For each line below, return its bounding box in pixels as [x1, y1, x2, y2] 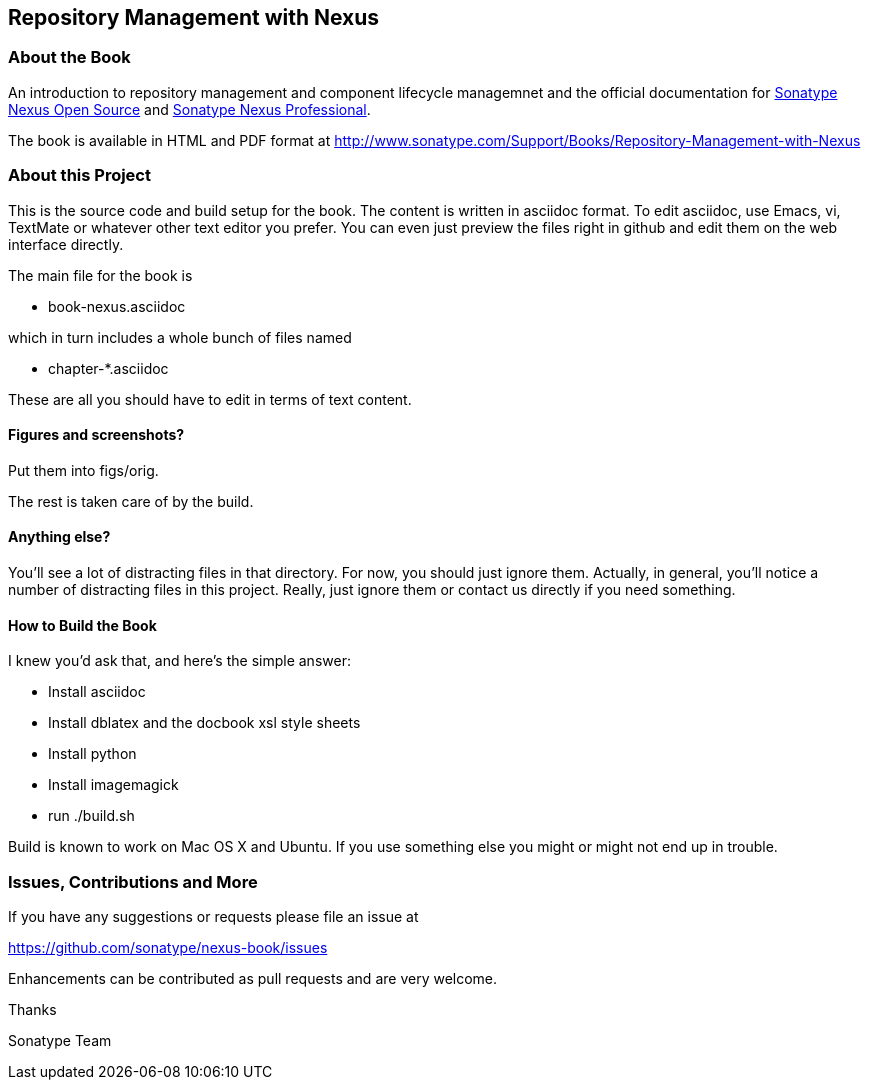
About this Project [8, 165, 151, 186]
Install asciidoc [48, 683, 146, 701]
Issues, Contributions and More [8, 871, 258, 892]
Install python [48, 745, 137, 763]
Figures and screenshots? [8, 426, 185, 444]
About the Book [8, 47, 131, 68]
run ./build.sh [48, 807, 135, 825]
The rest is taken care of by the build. [8, 492, 254, 510]
